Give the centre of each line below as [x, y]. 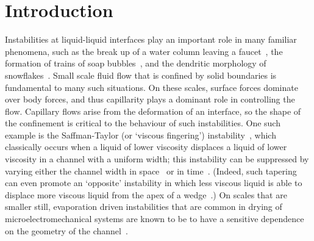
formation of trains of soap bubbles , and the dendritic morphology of [136, 63]
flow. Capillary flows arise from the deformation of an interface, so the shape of [153, 111]
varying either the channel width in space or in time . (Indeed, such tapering [151, 171]
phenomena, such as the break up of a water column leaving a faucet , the [144, 51]
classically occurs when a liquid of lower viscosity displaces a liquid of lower [146, 147]
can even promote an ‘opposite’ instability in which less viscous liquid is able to [154, 183]
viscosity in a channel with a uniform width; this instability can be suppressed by [157, 159]
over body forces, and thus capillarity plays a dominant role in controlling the [150, 99]
